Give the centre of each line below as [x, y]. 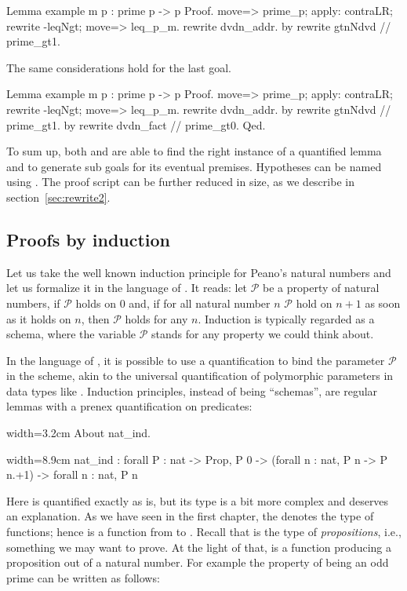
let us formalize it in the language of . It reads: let [127, 288]
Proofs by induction [89, 239]
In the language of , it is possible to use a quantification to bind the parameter [196, 360]
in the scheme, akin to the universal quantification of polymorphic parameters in [200, 376]
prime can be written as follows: [83, 577]
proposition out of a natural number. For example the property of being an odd [198, 562]
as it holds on [39, 318]
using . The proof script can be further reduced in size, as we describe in [180, 182]
